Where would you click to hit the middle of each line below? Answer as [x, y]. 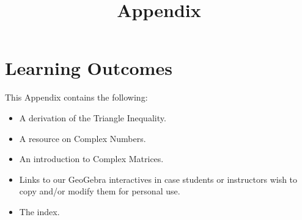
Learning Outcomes [89, 68]
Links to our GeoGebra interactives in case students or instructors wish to [158, 179]
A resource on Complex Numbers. [83, 138]
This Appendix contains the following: [76, 97]
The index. [39, 211]
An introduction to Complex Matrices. [91, 159]
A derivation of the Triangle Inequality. [93, 117]
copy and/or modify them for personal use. [100, 191]
